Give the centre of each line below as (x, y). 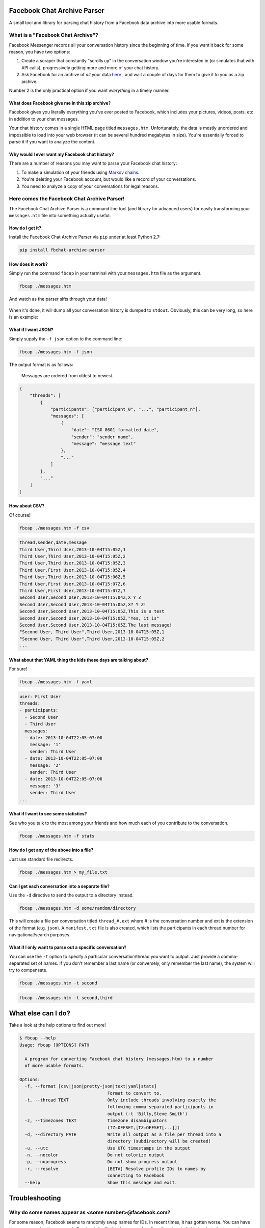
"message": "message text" (104, 444)
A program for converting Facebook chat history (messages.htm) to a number (119, 1059)
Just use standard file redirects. (41, 859)
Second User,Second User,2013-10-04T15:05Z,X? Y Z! (83, 604)
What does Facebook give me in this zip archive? (60, 103)
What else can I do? (40, 1014)
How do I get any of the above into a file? (51, 850)
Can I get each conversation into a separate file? (59, 886)
